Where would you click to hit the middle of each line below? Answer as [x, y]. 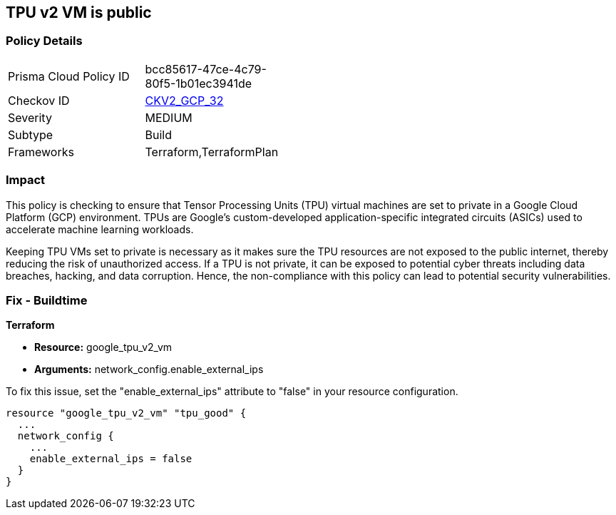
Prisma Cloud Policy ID [69, 76]
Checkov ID [39, 100]
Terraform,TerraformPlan [212, 152]
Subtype [31, 134]
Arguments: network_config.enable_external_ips [149, 369]
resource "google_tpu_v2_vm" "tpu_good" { [126, 413]
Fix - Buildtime [47, 300]
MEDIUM [169, 117]
